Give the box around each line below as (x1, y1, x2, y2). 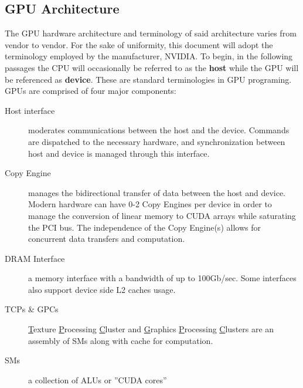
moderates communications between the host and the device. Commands (28, 124, 290, 136)
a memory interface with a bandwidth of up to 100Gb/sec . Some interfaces (28, 272, 297, 284)
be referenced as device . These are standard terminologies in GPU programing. (5, 73, 292, 85)
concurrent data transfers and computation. (28, 232, 185, 245)
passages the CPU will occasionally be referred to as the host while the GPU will (5, 61, 299, 73)
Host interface (5, 104, 55, 116)
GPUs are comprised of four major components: (5, 85, 176, 97)
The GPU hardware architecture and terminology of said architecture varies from (5, 27, 297, 39)
